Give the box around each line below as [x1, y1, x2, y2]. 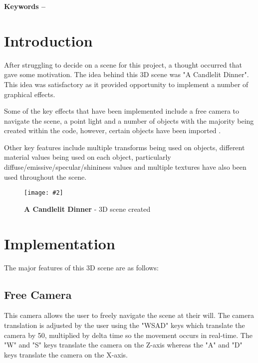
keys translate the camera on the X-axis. [4, 349, 128, 359]
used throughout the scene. [4, 171, 87, 182]
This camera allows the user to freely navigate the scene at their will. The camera [4, 310, 254, 320]
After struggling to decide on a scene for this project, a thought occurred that [4, 59, 242, 70]
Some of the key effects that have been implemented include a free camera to [4, 106, 240, 116]
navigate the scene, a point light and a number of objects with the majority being [4, 115, 254, 126]
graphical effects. [4, 89, 55, 99]
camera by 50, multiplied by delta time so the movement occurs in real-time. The [4, 329, 253, 340]
